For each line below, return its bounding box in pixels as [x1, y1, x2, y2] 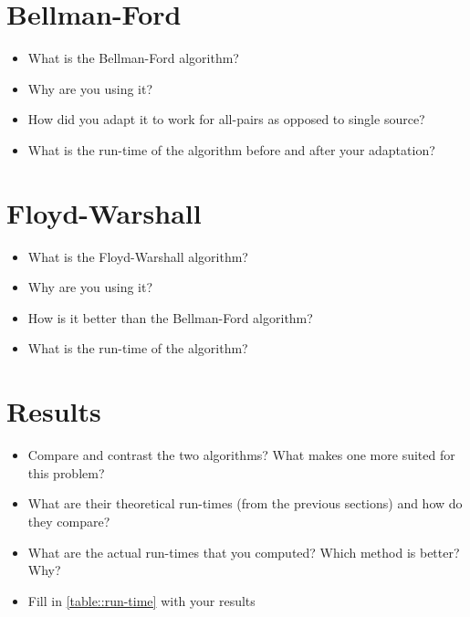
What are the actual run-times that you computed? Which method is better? [27, 542, 460, 561]
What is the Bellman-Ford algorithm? [27, 48, 239, 68]
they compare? [27, 511, 110, 530]
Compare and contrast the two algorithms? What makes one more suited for [27, 445, 455, 465]
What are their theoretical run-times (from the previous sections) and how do [27, 494, 463, 513]
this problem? [27, 463, 105, 482]
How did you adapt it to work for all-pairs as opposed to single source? [27, 110, 425, 129]
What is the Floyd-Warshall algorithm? [27, 246, 248, 266]
